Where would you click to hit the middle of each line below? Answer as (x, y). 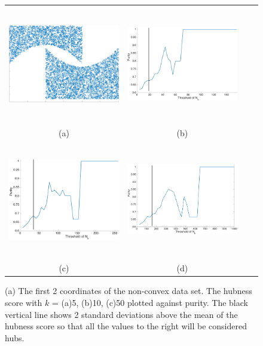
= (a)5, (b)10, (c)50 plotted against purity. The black (150, 302)
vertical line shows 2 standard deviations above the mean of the (121, 314)
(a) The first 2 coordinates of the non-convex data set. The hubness (129, 291)
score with (24, 302)
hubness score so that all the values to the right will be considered (126, 326)
